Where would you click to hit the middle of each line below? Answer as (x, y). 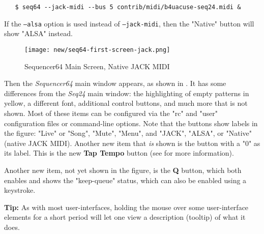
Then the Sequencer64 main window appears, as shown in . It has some (115, 83)
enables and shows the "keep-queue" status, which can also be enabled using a (125, 180)
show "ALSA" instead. (38, 33)
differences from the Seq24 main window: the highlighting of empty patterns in (127, 93)
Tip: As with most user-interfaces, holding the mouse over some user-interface (126, 207)
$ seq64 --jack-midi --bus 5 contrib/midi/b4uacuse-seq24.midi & (128, 7)
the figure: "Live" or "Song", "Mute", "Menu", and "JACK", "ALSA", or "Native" (128, 133)
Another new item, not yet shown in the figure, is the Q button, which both (123, 170)
